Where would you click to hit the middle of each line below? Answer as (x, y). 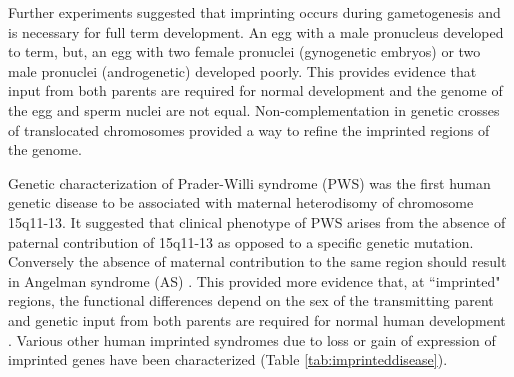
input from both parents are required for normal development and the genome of (255, 90)
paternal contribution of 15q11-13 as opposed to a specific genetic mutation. (241, 241)
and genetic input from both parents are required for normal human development (257, 319)
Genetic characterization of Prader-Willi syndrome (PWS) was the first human (249, 182)
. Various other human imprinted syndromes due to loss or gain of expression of (252, 339)
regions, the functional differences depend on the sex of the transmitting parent (251, 300)
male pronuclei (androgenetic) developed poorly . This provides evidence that (242, 70)
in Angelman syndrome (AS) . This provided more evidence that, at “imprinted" (254, 280)
